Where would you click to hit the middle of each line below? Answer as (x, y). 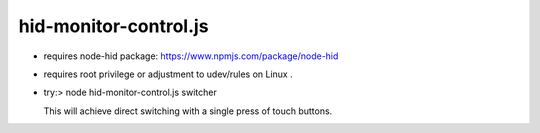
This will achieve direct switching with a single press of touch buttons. (188, 111)
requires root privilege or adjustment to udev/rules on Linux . (168, 74)
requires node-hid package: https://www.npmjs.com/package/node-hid (191, 56)
